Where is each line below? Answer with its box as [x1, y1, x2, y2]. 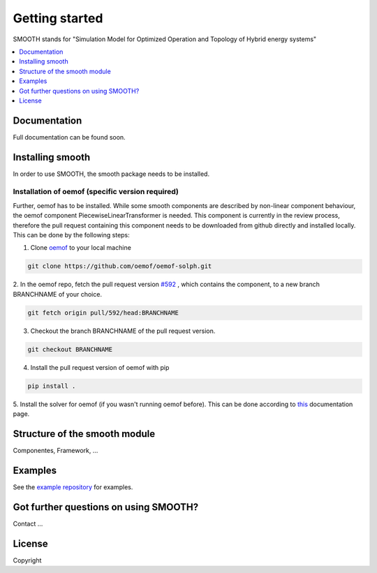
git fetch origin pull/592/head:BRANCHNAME [27, 308, 179, 317]
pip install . [27, 382, 76, 390]
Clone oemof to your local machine [30, 244, 132, 252]
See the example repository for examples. [13, 482, 133, 491]
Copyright [13, 556, 42, 565]
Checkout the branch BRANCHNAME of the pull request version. [30, 327, 216, 335]
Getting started [13, 10, 103, 26]
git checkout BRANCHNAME [27, 345, 113, 353]
